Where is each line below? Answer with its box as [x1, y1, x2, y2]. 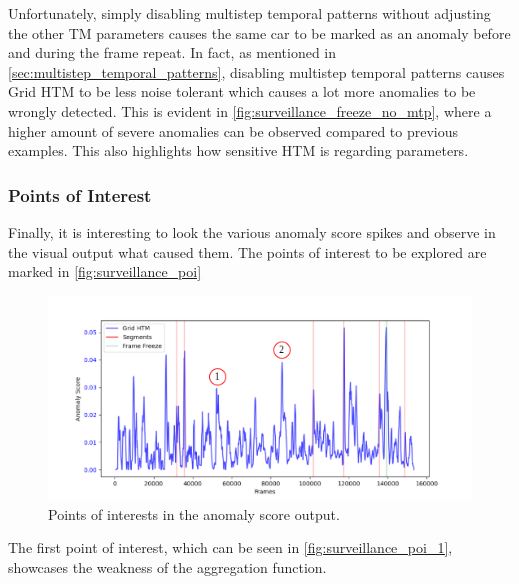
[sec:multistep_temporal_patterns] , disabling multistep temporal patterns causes [8, 61, 505, 82]
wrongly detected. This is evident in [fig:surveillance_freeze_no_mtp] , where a [8, 100, 492, 121]
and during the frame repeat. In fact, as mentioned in [8, 42, 337, 63]
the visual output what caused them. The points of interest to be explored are [8, 241, 487, 262]
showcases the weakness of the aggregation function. [8, 556, 327, 577]
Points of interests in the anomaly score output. [48, 503, 340, 524]
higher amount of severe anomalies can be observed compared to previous [8, 120, 459, 141]
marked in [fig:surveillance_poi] [8, 261, 202, 282]
